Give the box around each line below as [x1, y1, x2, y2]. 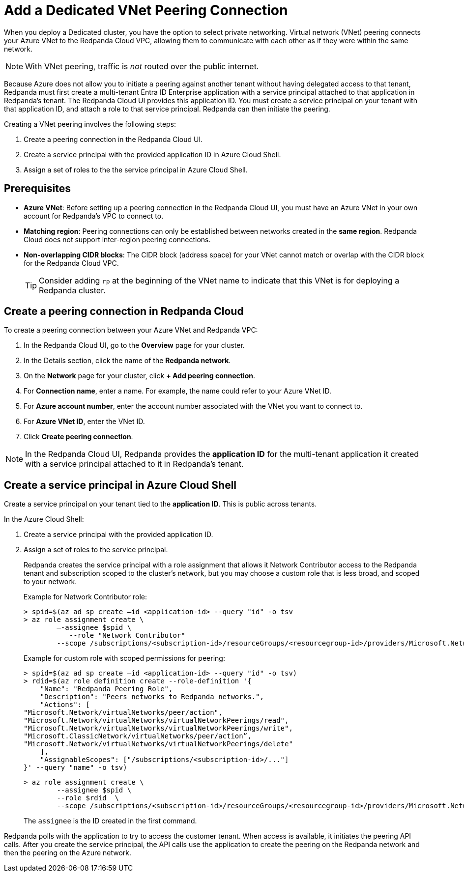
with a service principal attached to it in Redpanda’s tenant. [25, 459, 244, 469]
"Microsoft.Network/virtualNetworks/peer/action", [24, 708, 223, 717]
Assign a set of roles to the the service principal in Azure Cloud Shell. [24, 165, 248, 174]
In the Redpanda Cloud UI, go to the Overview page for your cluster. [24, 341, 245, 350]
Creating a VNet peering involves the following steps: [4, 119, 176, 128]
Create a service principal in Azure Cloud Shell [4, 479, 237, 491]
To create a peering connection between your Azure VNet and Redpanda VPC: [4, 326, 258, 335]
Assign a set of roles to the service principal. [24, 545, 168, 554]
